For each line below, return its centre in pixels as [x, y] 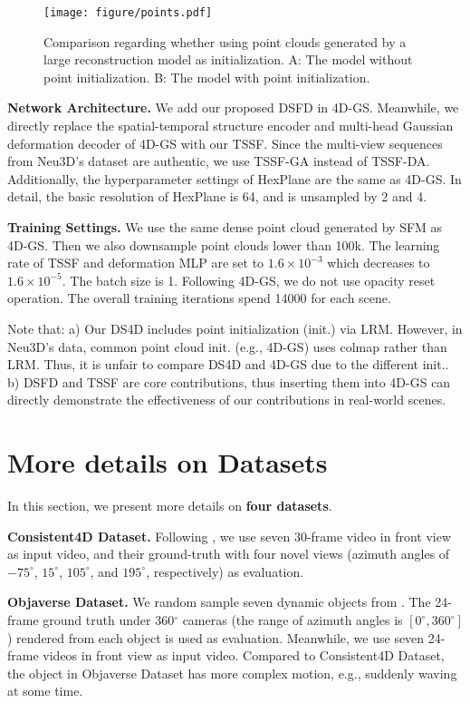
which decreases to [379, 263]
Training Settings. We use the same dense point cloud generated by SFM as [225, 227]
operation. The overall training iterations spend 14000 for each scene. [199, 298]
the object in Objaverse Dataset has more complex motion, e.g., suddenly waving [232, 673]
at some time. [45, 691]
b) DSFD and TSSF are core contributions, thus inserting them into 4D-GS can [229, 381]
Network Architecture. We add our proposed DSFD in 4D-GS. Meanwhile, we [233, 107]
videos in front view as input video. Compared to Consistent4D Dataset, [244, 655]
